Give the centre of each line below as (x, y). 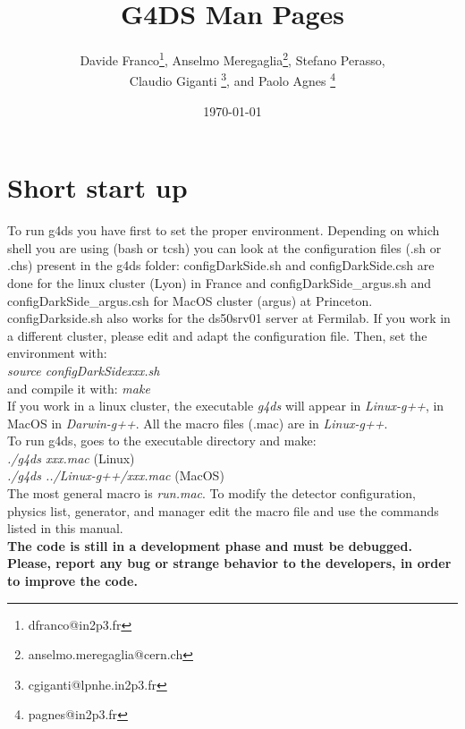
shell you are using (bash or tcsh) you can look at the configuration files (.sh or (224, 247)
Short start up (97, 187)
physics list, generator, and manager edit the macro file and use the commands (223, 510)
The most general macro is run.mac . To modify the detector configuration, (211, 493)
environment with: (57, 353)
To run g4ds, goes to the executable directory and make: (162, 441)
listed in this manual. (65, 528)
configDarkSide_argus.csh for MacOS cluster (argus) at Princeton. (190, 300)
